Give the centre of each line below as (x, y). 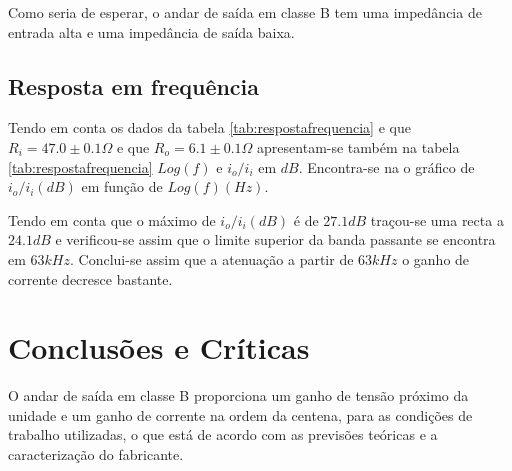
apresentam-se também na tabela (358, 146)
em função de (122, 186)
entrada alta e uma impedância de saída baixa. (151, 31)
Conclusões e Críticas (159, 347)
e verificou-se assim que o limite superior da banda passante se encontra (275, 239)
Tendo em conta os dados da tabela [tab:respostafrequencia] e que (209, 127)
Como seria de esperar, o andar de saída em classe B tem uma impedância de (245, 12)
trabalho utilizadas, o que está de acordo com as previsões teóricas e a (223, 434)
